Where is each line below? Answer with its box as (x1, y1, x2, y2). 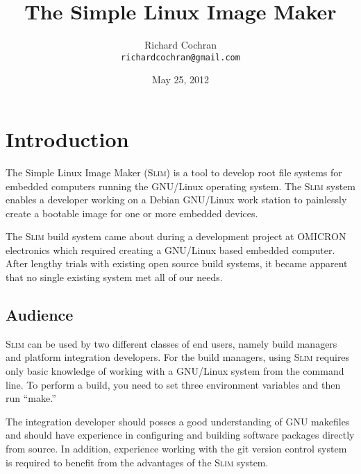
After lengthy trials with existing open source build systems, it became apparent (6, 256, 348, 271)
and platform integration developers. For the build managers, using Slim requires (6, 350, 350, 364)
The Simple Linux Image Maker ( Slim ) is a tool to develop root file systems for (6, 164, 342, 179)
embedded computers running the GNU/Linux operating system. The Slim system (6, 178, 356, 193)
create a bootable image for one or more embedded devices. (6, 205, 258, 220)
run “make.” (6, 391, 56, 405)
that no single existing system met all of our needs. (6, 270, 223, 285)
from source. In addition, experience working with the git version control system (6, 441, 347, 456)
